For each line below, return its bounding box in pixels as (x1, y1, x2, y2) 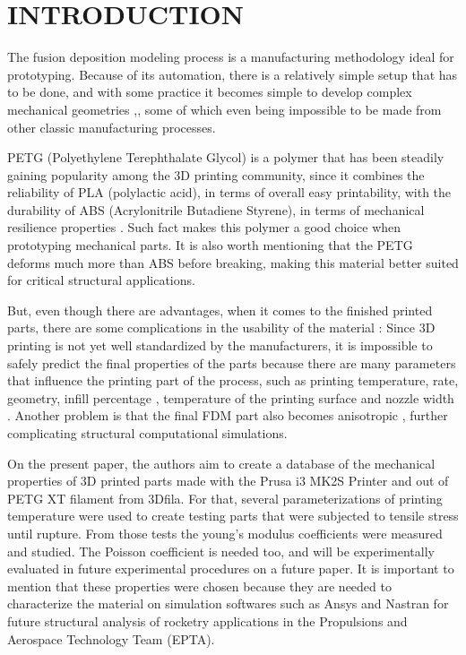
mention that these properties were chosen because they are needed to (7, 576, 392, 595)
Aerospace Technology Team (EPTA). (7, 629, 215, 648)
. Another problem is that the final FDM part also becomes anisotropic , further (7, 406, 448, 425)
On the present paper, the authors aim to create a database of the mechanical (7, 453, 436, 472)
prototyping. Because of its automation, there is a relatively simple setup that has (7, 65, 458, 83)
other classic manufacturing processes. (7, 117, 216, 136)
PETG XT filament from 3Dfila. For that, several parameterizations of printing (7, 488, 443, 507)
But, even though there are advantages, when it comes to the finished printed (7, 300, 433, 319)
